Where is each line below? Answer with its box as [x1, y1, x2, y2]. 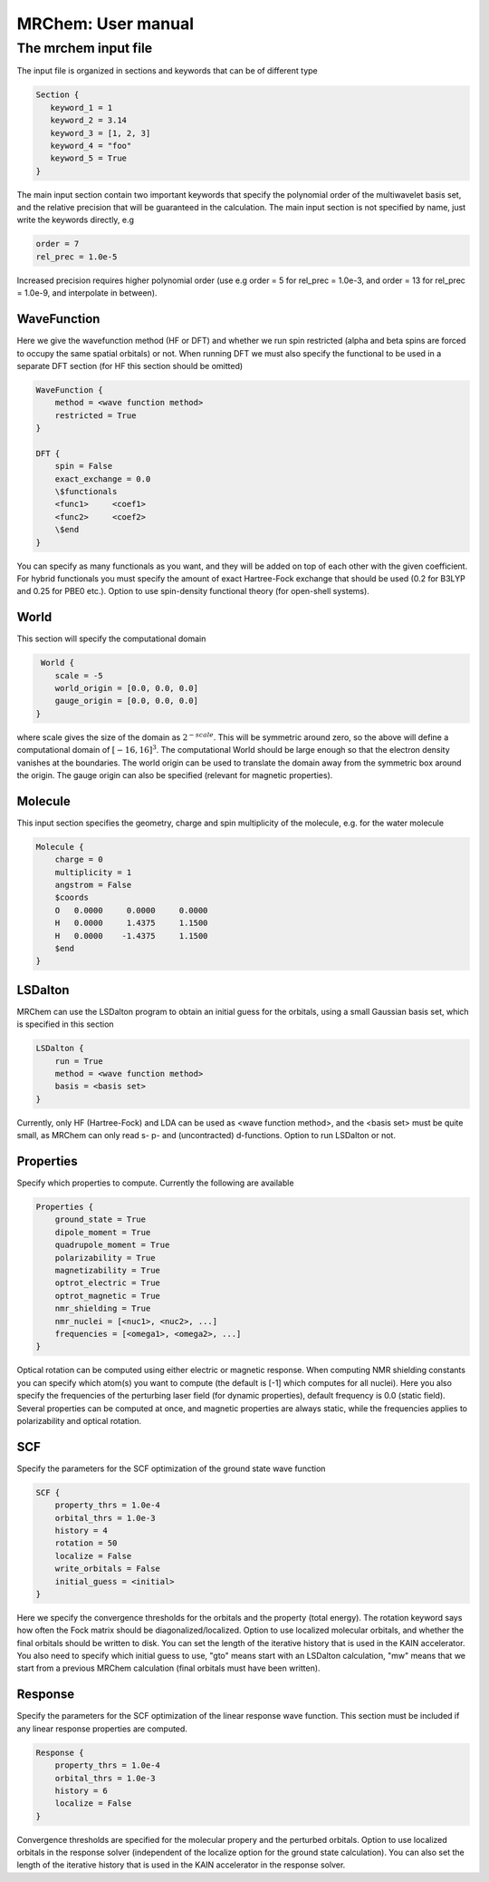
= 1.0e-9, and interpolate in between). [16, 288, 158, 298]
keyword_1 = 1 [50, 102, 113, 112]
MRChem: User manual [16, 14, 195, 34]
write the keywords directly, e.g [16, 214, 135, 226]
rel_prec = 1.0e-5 [35, 251, 118, 262]
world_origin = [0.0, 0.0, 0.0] [54, 683, 199, 694]
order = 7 [35, 239, 80, 249]
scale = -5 [54, 670, 103, 680]
